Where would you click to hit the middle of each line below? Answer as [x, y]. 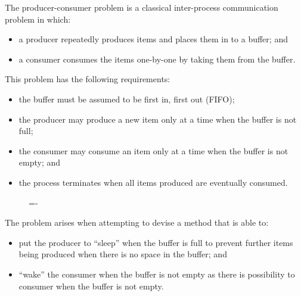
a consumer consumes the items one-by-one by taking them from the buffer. [157, 59]
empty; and [40, 162]
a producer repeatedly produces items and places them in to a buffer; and [153, 39]
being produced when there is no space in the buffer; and [123, 254]
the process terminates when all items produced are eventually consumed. [153, 182]
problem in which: [38, 19]
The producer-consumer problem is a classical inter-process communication [142, 7]
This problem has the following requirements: [88, 79]
